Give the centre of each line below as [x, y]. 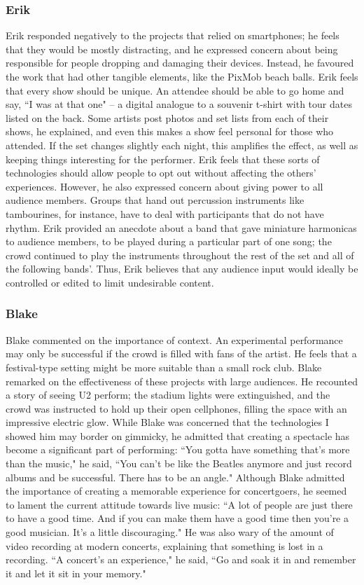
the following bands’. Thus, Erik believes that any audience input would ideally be [182, 269]
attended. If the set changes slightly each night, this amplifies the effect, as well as [182, 145]
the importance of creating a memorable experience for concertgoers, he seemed [176, 491]
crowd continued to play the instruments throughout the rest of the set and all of [180, 255]
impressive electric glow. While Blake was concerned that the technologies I [167, 422]
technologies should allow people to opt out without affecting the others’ [161, 173]
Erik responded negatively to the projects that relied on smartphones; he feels [173, 35]
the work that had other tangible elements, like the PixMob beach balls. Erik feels [182, 76]
